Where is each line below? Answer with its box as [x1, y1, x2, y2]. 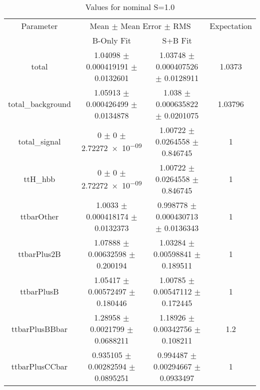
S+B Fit [162, 34, 192, 46]
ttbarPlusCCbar [11, 360, 68, 372]
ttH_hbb [23, 173, 55, 184]
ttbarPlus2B [18, 248, 61, 259]
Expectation [209, 20, 252, 31]
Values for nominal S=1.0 [85, 1, 175, 12]
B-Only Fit [92, 34, 131, 46]
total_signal [18, 135, 61, 147]
